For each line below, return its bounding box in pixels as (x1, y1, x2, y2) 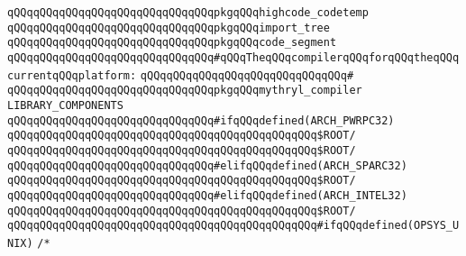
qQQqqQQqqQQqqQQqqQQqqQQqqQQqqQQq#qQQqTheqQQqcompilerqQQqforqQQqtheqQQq (7, 50, 460, 64)
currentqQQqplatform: (7, 69, 137, 82)
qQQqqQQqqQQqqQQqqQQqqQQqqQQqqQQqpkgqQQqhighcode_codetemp (7, 6, 369, 19)
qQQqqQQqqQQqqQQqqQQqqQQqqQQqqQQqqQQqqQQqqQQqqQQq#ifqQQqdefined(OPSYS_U (7, 219, 460, 233)
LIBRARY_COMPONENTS (7, 98, 123, 112)
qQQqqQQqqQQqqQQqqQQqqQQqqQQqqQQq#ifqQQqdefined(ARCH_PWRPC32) (7, 114, 395, 127)
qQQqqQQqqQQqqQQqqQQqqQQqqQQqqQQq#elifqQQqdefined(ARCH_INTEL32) (7, 188, 407, 202)
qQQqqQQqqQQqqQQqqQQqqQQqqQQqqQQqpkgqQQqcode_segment (7, 36, 337, 50)
